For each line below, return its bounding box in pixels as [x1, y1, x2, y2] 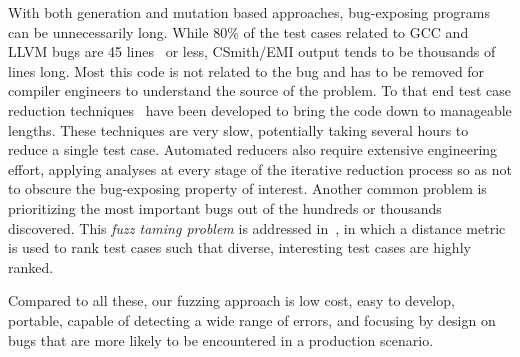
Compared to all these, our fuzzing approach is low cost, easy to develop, [8, 290, 455, 311]
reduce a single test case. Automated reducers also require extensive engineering [8, 139, 498, 160]
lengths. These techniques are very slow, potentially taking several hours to [8, 119, 469, 140]
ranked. [8, 256, 54, 277]
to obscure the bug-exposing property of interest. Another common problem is [8, 178, 487, 199]
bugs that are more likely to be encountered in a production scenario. [8, 329, 434, 350]
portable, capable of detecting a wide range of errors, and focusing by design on [8, 309, 496, 330]
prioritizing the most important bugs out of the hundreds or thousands [8, 197, 442, 218]
